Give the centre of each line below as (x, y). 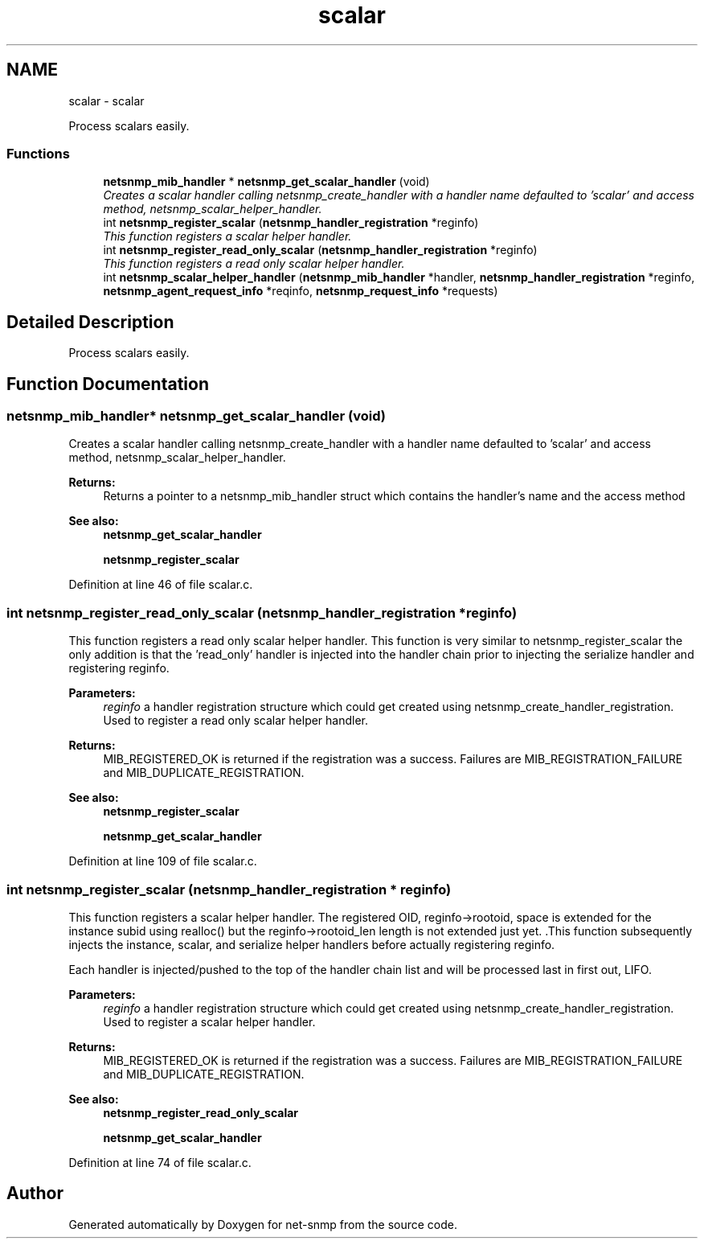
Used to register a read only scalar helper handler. (236, 721)
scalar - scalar (106, 101)
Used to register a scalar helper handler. (209, 1021)
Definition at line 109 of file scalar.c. (163, 861)
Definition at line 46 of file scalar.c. (161, 585)
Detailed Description (90, 322)
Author (35, 1194)
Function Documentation (108, 384)
